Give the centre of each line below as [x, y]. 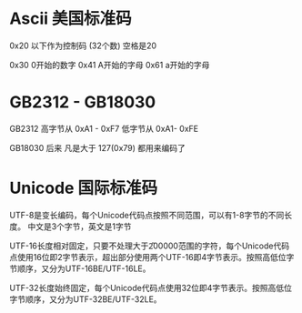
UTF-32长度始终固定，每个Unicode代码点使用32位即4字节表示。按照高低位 [151, 288]
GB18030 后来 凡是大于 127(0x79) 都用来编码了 [98, 147]
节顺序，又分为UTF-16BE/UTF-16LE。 [81, 268]
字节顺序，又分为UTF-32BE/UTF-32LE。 [86, 299]
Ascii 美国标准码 [70, 19]
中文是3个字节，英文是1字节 [79, 226]
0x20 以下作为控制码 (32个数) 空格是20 [83, 45]
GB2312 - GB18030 [83, 102]
